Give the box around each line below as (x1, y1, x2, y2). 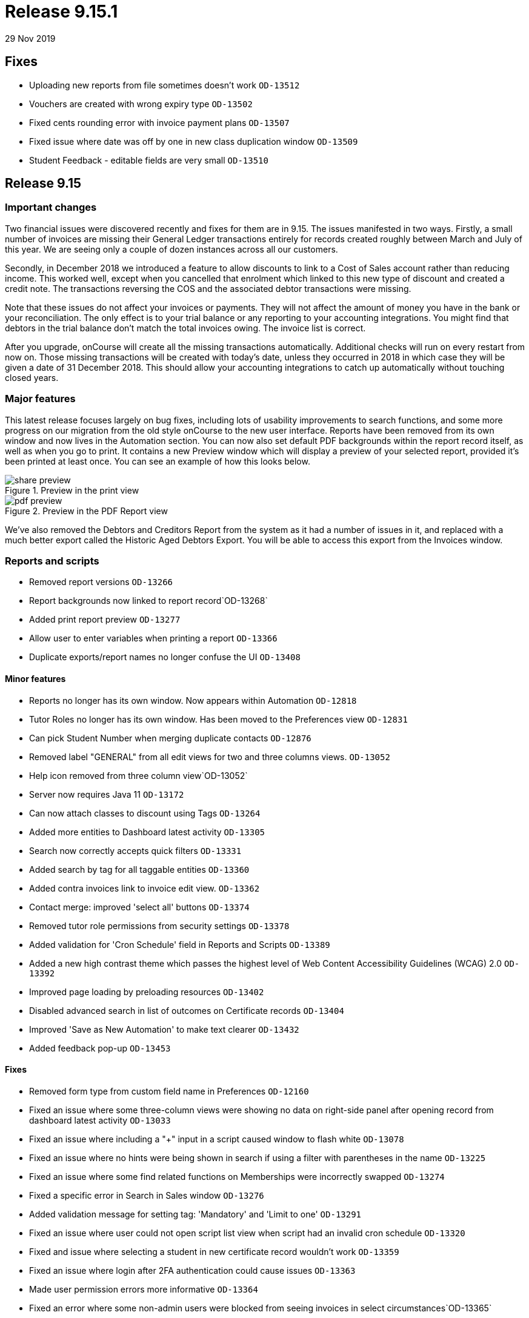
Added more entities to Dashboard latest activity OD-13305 (29, 826, 265, 837)
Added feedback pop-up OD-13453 (29, 1042, 171, 1053)
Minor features (5, 673, 66, 684)
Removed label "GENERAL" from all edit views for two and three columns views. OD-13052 (29, 751, 390, 762)
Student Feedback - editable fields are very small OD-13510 (29, 154, 268, 165)
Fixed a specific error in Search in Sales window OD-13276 (29, 1190, 264, 1200)
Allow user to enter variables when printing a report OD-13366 (29, 633, 278, 644)
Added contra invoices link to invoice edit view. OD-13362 (29, 883, 260, 893)
